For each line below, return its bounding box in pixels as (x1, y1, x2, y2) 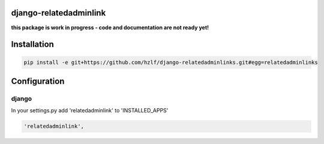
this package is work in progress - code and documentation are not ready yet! (11, 24, 209, 31)
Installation (11, 39, 54, 50)
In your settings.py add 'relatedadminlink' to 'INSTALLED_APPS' (11, 107, 169, 114)
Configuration (11, 76, 65, 86)
